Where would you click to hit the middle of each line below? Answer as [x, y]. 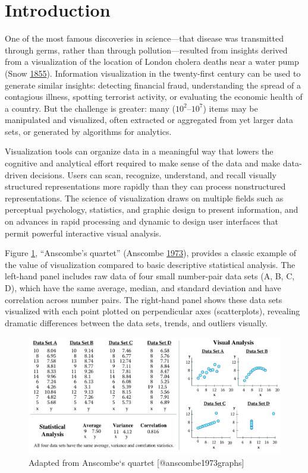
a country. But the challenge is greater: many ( [90, 108]
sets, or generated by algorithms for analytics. [88, 131]
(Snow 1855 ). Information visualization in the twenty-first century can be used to [153, 73]
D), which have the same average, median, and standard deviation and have [143, 288]
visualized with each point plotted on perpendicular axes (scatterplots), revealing [153, 311]
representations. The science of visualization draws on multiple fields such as [144, 198]
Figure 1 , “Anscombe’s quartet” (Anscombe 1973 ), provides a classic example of [150, 253]
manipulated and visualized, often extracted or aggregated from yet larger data [149, 120]
